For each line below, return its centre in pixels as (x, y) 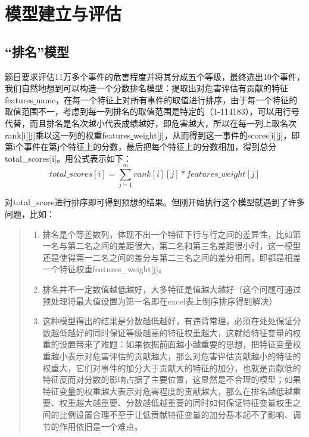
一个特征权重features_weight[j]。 (104, 269)
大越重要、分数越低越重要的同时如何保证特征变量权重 (188, 403)
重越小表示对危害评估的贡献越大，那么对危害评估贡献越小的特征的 (172, 356)
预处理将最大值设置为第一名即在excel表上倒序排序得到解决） (160, 301)
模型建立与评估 (63, 13)
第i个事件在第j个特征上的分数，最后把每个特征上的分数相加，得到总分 (141, 147)
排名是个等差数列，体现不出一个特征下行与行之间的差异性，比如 (168, 234)
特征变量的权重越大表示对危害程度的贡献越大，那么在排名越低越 (168, 391)
